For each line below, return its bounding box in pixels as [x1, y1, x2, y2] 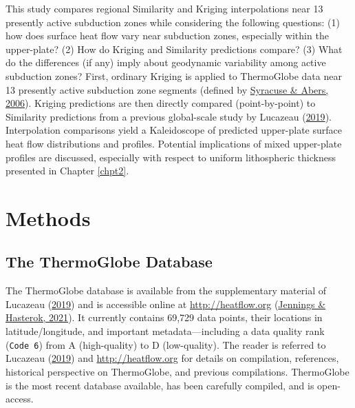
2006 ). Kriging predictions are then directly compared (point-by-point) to [6, 96, 316, 110]
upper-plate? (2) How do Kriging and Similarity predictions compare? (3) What [6, 41, 343, 56]
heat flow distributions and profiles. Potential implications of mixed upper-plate [6, 136, 342, 150]
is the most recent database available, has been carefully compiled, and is [6, 378, 314, 392]
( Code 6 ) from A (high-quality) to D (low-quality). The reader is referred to [6, 337, 326, 351]
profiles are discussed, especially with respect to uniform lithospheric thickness [6, 150, 336, 164]
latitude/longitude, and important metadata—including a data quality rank [6, 324, 325, 338]
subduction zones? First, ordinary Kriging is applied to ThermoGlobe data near [6, 68, 342, 83]
